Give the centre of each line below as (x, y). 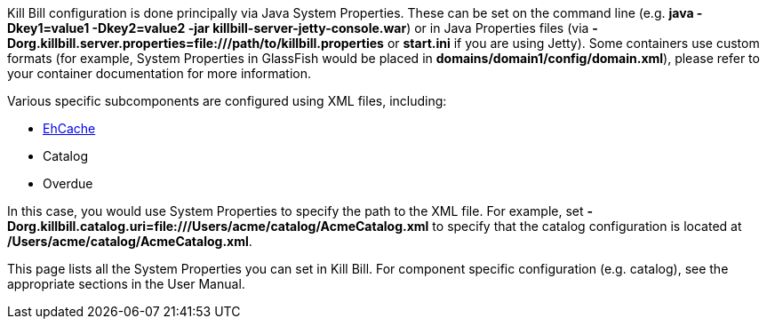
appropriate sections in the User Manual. (126, 284)
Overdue (68, 183)
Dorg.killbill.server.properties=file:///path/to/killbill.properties (196, 43)
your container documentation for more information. (159, 73)
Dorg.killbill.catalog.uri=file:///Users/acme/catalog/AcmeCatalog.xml (218, 226)
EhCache (69, 128)
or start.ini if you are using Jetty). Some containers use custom (573, 43)
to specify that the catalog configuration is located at (587, 226)
